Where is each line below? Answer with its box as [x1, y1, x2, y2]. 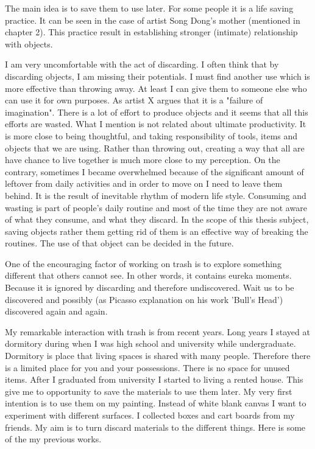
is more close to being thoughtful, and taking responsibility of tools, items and [5, 129, 298, 142]
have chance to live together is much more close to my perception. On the [5, 153, 280, 166]
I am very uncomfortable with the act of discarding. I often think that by [5, 58, 279, 71]
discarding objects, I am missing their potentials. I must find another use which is [5, 69, 310, 82]
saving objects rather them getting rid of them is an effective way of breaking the [5, 224, 308, 237]
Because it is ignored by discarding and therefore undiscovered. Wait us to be [5, 281, 294, 294]
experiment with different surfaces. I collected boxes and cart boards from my [5, 409, 295, 421]
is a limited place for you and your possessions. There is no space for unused [5, 361, 290, 374]
